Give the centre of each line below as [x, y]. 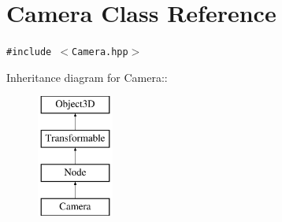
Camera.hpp [100, 52]
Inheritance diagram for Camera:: [87, 77]
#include [29, 52]
